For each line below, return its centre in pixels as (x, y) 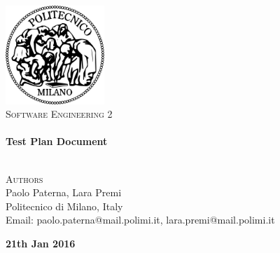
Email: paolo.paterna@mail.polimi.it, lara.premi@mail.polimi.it (140, 220)
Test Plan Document (57, 141)
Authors (24, 178)
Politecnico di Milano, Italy (64, 206)
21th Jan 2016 (41, 244)
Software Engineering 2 (59, 114)
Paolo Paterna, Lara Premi (64, 192)
